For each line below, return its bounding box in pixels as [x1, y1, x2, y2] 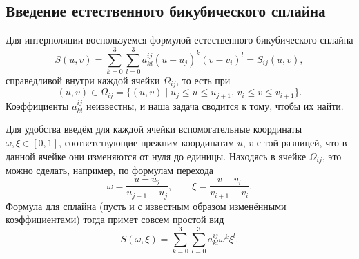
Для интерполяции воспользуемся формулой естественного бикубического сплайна [6, 32, 353, 47]
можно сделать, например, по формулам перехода [6, 163, 214, 178]
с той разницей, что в [256, 135, 347, 150]
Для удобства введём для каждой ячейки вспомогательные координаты [6, 122, 302, 136]
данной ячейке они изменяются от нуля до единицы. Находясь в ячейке [6, 148, 307, 163]
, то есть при [176, 73, 231, 87]
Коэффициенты [6, 98, 69, 113]
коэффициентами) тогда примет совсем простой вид [6, 212, 224, 227]
